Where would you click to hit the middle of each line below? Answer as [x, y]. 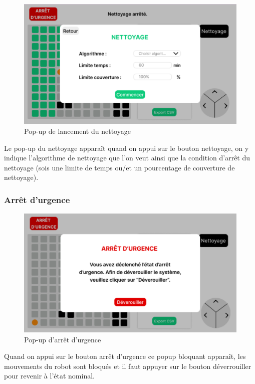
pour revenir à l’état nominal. [49, 376]
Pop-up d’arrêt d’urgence [63, 339]
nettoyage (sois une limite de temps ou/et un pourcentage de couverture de [119, 167]
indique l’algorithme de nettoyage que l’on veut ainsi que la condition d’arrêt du [127, 158]
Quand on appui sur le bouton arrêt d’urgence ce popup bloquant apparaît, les [125, 356]
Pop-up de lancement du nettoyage [77, 131]
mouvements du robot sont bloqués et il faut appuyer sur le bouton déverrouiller [128, 366]
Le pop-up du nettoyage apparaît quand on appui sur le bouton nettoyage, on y [126, 148]
